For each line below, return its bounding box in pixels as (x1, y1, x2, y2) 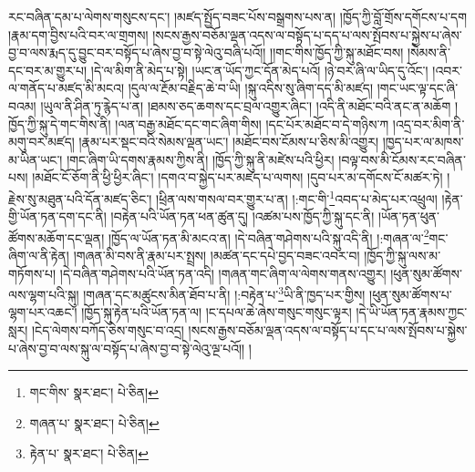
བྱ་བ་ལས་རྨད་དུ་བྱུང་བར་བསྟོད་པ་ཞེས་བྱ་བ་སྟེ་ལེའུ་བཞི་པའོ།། (8, 43, 266, 62)
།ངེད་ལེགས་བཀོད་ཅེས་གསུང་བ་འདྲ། (31, 321, 184, 340)
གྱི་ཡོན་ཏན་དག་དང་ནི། (8, 207, 107, 226)
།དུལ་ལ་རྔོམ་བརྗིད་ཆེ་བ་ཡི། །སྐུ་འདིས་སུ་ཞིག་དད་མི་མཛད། (128, 78, 374, 97)
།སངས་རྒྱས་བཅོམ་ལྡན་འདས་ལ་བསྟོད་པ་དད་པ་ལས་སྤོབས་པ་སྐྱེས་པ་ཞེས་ (152, 25, 462, 44)
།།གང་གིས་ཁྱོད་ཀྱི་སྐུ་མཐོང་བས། (270, 43, 404, 62)
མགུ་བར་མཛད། (8, 132, 75, 151)
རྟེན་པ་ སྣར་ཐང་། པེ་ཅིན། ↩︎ (29, 444, 149, 463)
